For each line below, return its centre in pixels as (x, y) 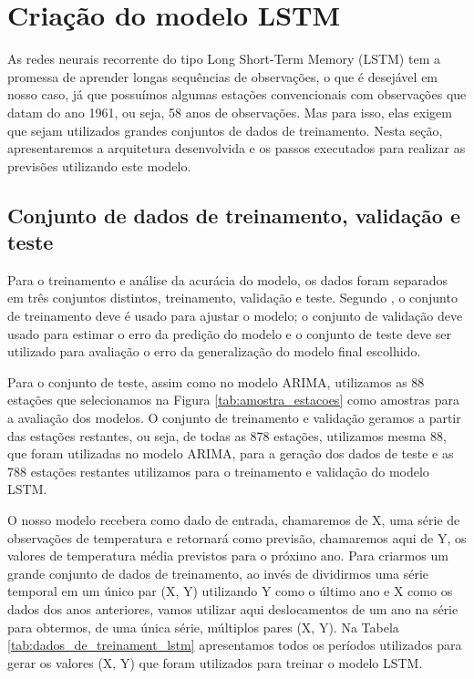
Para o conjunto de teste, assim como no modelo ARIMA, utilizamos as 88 (216, 381)
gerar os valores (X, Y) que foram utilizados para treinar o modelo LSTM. (215, 662)
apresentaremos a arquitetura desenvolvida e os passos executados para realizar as (237, 148)
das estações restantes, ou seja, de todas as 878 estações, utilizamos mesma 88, (227, 435)
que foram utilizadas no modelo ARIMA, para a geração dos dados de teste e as (231, 453)
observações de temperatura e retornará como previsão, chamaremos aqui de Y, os (237, 537)
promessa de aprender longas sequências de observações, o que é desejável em (223, 76)
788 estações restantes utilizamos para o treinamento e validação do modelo (218, 471)
